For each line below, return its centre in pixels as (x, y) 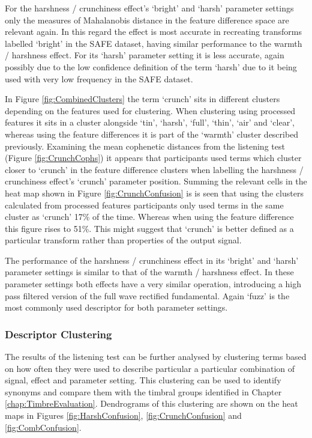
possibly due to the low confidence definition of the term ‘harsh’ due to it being (151, 66)
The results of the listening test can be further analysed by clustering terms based (156, 357)
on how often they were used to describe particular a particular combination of (150, 368)
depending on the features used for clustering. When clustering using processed (150, 110)
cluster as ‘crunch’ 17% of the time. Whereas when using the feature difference (149, 217)
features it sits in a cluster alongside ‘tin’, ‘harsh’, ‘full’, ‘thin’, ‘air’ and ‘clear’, (150, 122)
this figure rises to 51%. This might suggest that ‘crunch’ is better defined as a (149, 228)
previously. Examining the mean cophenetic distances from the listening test (145, 146)
